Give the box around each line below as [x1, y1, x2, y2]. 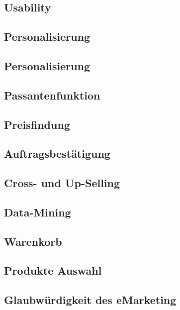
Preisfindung [4, 116, 70, 132]
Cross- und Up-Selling [4, 175, 120, 191]
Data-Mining [4, 204, 71, 219]
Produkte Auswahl [4, 263, 102, 278]
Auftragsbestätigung [4, 146, 110, 161]
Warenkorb [4, 233, 62, 249]
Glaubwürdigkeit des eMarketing [4, 292, 177, 308]
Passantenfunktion [4, 87, 100, 103]
